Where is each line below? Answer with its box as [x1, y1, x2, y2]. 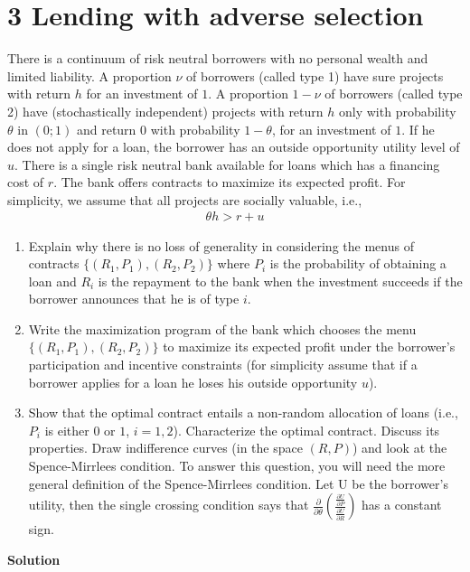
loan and [28, 271, 77, 290]
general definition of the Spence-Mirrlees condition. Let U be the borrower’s [28, 474, 448, 492]
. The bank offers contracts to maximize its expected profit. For [53, 173, 406, 192]
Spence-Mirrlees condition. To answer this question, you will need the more [28, 456, 446, 475]
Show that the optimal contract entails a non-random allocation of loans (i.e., [28, 403, 458, 422]
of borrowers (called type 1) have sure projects [186, 66, 444, 85]
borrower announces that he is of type [28, 289, 240, 308]
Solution [7, 549, 61, 568]
